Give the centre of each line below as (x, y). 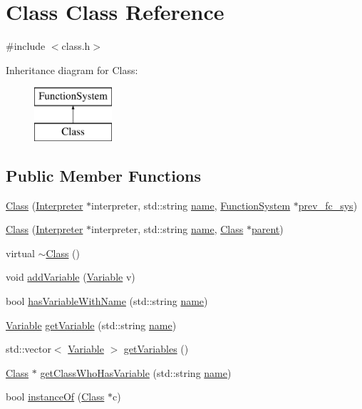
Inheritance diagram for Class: (72, 69)
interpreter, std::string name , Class (167, 229)
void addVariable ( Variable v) (71, 277)
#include (26, 46)
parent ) (267, 229)
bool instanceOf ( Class (55, 397)
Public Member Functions (103, 175)
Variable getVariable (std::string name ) (91, 325)
